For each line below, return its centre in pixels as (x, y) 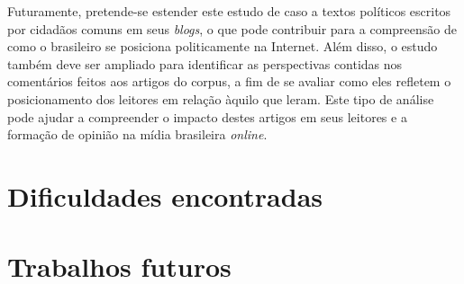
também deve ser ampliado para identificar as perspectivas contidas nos (205, 63)
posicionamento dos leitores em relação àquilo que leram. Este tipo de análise (221, 98)
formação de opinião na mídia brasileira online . (137, 134)
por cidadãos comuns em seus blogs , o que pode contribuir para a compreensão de (232, 28)
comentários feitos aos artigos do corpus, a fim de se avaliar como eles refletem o (229, 81)
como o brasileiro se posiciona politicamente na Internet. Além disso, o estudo (223, 46)
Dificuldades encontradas (165, 195)
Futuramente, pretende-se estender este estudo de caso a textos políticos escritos (229, 11)
